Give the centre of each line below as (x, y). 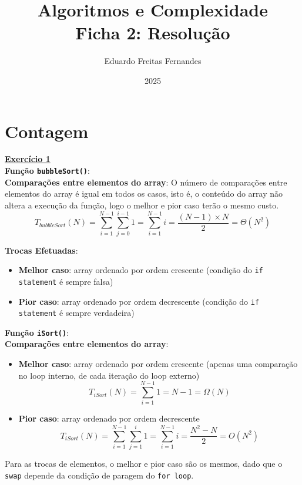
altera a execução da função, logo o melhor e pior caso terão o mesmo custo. (142, 205)
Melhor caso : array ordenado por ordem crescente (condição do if (141, 270)
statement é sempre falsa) (66, 281)
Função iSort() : (37, 332)
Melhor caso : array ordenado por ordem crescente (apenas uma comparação (158, 364)
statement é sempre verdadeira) (76, 313)
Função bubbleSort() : (47, 171)
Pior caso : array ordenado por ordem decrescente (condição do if (139, 301)
